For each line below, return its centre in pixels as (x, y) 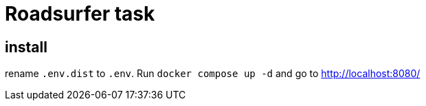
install (26, 47)
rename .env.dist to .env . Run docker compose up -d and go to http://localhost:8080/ (213, 74)
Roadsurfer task (80, 14)
